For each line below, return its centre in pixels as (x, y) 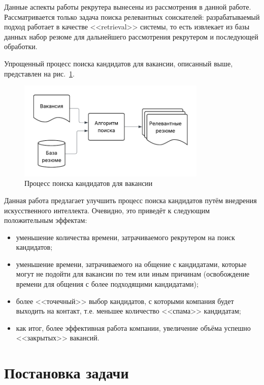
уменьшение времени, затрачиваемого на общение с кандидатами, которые (131, 264)
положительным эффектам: (46, 220)
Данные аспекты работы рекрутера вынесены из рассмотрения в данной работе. (128, 7)
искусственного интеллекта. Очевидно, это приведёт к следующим (107, 210)
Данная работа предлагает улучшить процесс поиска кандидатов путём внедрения (130, 200)
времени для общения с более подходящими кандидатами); (107, 284)
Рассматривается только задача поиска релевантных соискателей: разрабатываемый (132, 16)
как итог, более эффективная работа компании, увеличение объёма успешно (133, 328)
